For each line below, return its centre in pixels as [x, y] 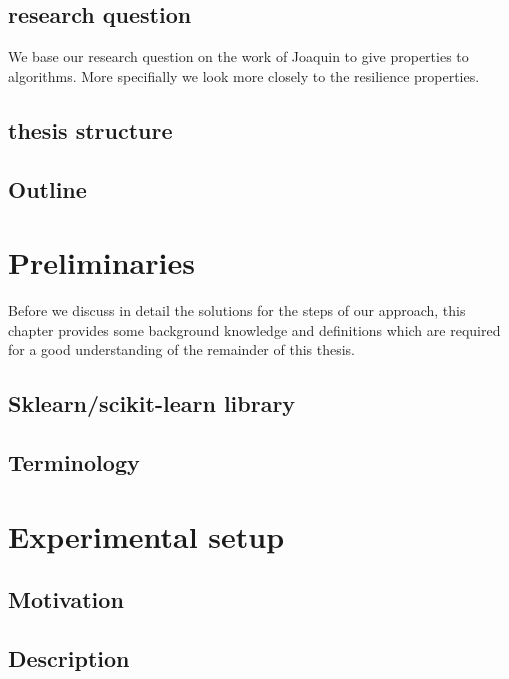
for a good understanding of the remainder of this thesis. [182, 349]
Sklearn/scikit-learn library [152, 403]
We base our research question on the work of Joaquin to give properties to [238, 56]
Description [69, 657]
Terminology [74, 462]
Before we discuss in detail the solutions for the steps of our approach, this [237, 310]
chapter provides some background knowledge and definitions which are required [254, 329]
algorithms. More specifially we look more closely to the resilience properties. [244, 75]
